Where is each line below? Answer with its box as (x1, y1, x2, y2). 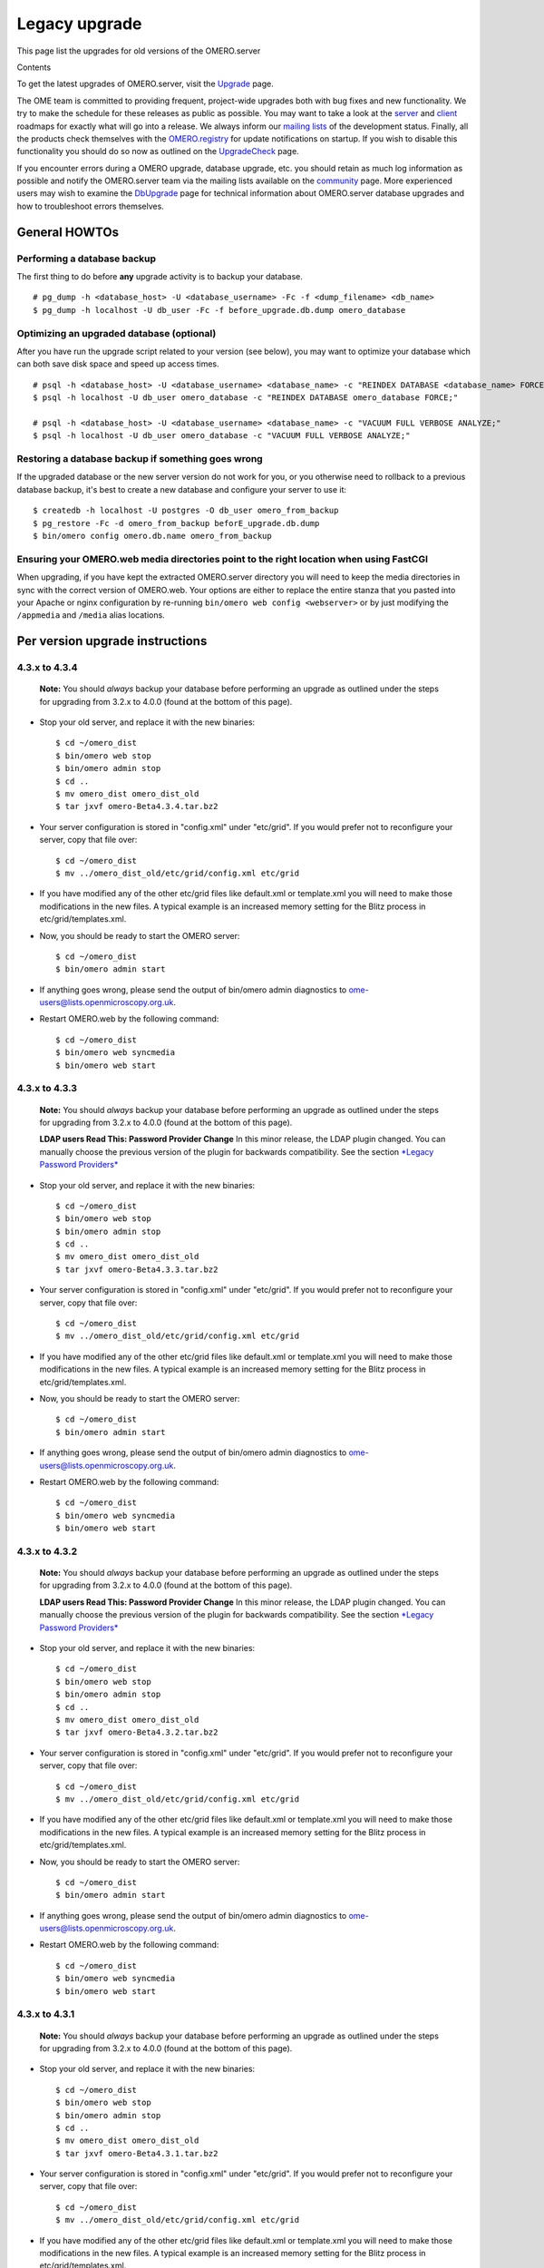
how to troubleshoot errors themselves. (16, 200, 165, 211)
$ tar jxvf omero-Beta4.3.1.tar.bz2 (55, 2148, 219, 2158)
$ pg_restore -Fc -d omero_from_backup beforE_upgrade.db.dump (33, 518, 320, 528)
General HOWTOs (16, 224, 120, 240)
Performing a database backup (16, 252, 157, 265)
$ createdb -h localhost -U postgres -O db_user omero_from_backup (33, 505, 339, 516)
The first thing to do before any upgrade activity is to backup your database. (16, 271, 304, 281)
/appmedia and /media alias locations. (16, 610, 165, 621)
